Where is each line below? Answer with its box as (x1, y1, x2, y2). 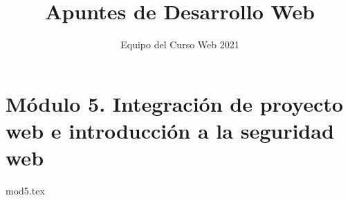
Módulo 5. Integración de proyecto (6, 89, 343, 117)
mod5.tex (6, 183, 45, 198)
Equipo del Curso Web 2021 (120, 37, 239, 52)
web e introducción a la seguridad (6, 116, 334, 144)
